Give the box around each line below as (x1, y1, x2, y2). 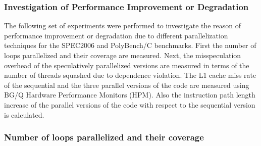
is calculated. (4, 109, 44, 120)
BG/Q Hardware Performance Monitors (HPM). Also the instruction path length (4, 89, 255, 100)
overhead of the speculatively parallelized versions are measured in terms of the (4, 60, 249, 70)
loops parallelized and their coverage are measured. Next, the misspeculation (4, 50, 241, 60)
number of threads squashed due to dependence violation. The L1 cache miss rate (4, 70, 256, 80)
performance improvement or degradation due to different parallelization (4, 30, 228, 40)
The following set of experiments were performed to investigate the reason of (4, 20, 241, 31)
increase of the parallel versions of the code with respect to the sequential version (4, 99, 255, 110)
